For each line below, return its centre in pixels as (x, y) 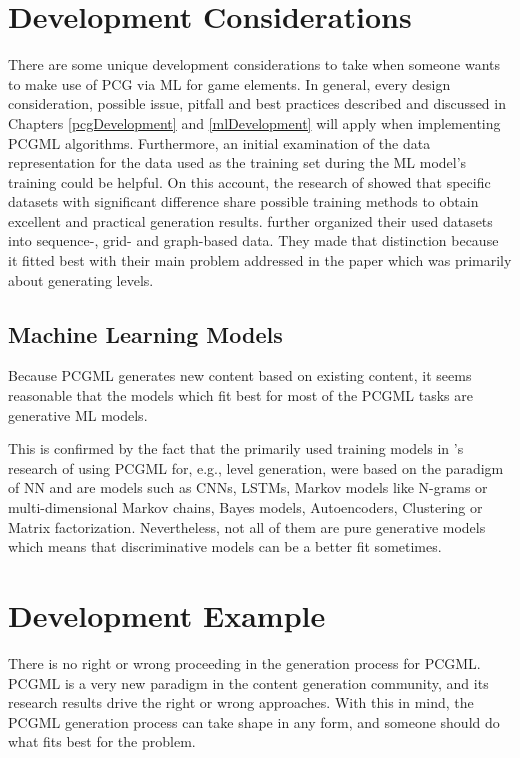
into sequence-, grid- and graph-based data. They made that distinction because (253, 240)
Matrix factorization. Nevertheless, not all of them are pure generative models (247, 526)
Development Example (167, 614)
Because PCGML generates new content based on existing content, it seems (240, 375)
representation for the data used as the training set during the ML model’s (237, 162)
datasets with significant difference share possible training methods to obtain (243, 201)
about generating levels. (81, 279)
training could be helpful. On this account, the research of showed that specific (249, 181)
